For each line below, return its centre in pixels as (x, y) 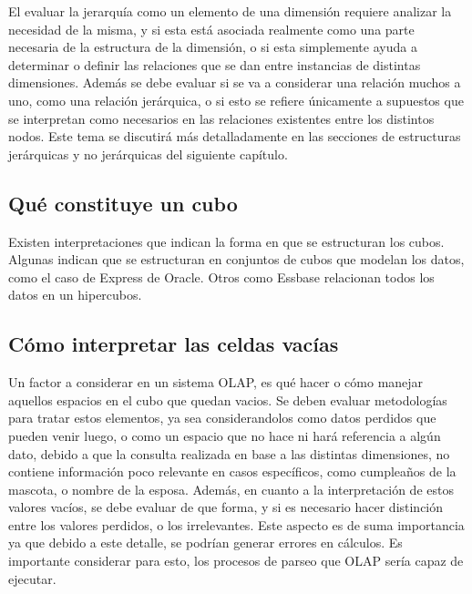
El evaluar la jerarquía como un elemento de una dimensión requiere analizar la (230, 11)
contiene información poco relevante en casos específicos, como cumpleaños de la (232, 471)
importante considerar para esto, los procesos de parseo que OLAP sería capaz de (236, 561)
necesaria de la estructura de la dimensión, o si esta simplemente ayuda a (213, 47)
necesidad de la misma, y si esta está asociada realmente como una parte (211, 29)
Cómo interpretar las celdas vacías (174, 344)
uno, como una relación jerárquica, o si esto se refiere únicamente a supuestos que (236, 100)
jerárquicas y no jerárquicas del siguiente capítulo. (148, 154)
